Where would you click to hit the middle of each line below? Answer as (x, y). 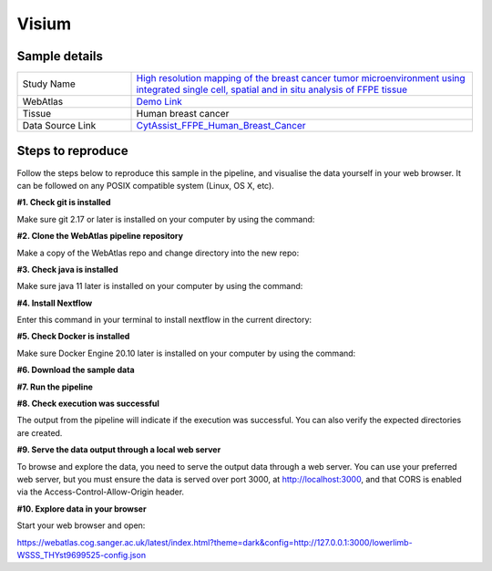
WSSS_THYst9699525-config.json (81, 555)
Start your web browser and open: (81, 525)
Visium (44, 24)
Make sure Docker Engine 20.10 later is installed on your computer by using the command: (186, 353)
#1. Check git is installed (64, 202)
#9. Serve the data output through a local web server (119, 450)
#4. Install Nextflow (55, 303)
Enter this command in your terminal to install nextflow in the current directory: (164, 320)
